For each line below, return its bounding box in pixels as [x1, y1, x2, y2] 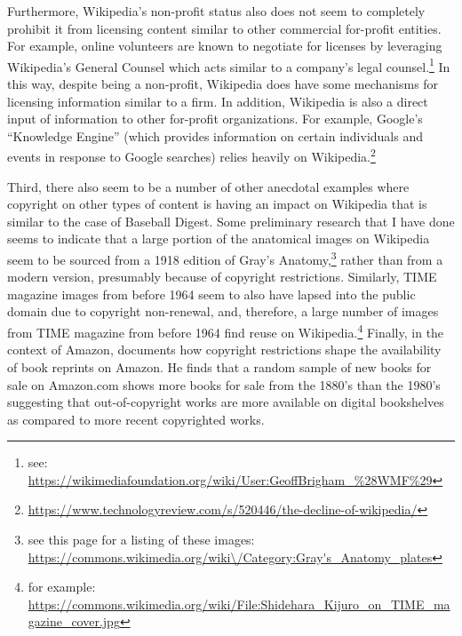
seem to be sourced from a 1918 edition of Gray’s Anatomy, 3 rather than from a [7, 248, 443, 268]
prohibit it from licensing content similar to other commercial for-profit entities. [7, 19, 442, 37]
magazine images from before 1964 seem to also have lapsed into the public [7, 284, 416, 303]
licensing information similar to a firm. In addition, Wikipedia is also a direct [7, 91, 428, 110]
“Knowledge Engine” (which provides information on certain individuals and [7, 126, 423, 145]
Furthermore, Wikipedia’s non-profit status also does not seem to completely [7, 2, 426, 20]
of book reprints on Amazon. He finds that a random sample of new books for [7, 357, 432, 376]
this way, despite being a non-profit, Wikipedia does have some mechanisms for [7, 75, 439, 93]
